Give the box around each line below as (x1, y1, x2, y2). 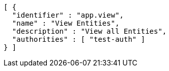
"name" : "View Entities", (12, 19, 120, 27)
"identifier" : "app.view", (12, 11, 124, 19)
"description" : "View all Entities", (12, 27, 167, 35)
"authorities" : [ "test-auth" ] (12, 35, 146, 43)
